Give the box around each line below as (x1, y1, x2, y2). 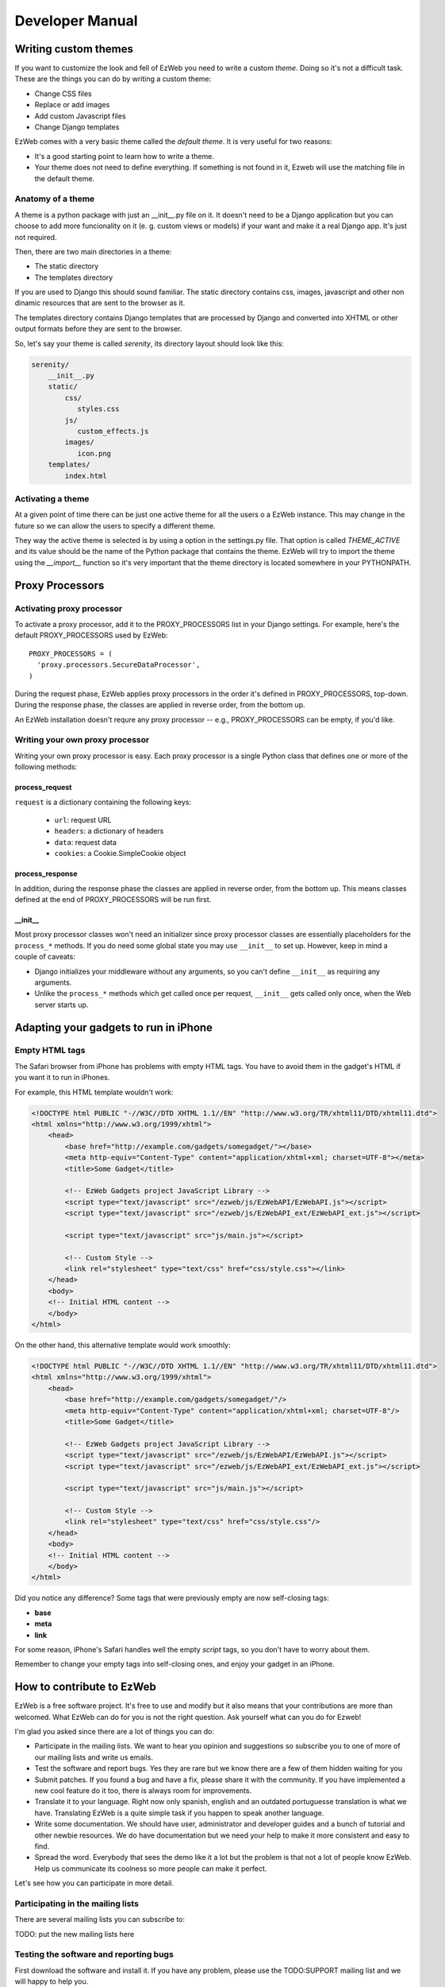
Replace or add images (34, 100, 110, 110)
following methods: (14, 762, 78, 772)
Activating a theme (14, 493, 90, 504)
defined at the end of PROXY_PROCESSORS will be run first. (14, 894, 212, 904)
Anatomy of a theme (14, 193, 95, 204)
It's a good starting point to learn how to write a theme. (34, 151, 214, 161)
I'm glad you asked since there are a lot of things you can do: (14, 1727, 214, 1737)
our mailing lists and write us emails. (34, 1753, 154, 1762)
